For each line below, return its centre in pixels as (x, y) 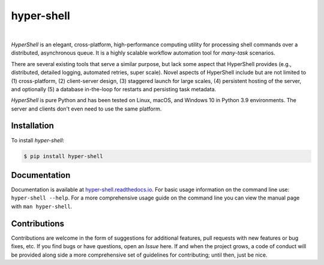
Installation (32, 126)
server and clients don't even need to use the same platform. (86, 109)
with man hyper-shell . (42, 206)
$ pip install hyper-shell (63, 156)
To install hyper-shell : (37, 140)
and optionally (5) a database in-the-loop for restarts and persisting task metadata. (114, 89)
